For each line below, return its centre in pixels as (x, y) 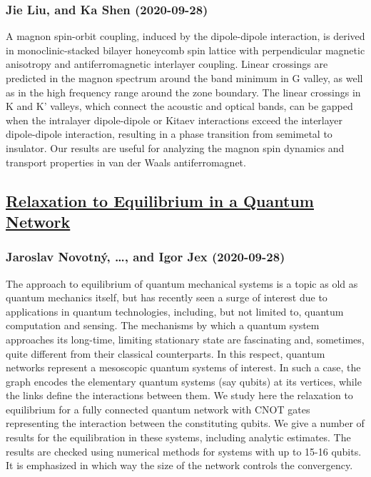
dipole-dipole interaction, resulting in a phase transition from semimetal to (169, 134)
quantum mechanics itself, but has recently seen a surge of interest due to (167, 297)
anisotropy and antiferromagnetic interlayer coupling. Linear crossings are (167, 64)
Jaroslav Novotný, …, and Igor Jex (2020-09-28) (146, 257)
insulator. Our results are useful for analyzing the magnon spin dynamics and (175, 147)
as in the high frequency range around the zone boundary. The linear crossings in (183, 92)
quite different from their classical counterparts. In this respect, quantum (166, 353)
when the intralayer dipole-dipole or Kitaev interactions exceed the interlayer (174, 120)
